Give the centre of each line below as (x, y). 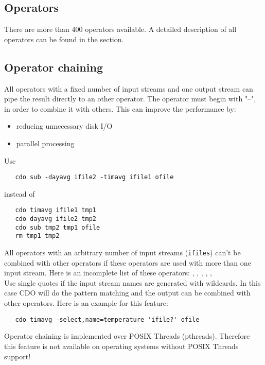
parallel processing (45, 143)
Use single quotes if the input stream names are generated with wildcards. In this (132, 282)
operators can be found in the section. (64, 39)
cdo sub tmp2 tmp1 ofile (58, 227)
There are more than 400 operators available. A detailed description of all (120, 29)
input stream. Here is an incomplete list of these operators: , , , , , (108, 273)
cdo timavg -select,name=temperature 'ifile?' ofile (107, 319)
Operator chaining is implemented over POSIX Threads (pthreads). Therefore (127, 336)
